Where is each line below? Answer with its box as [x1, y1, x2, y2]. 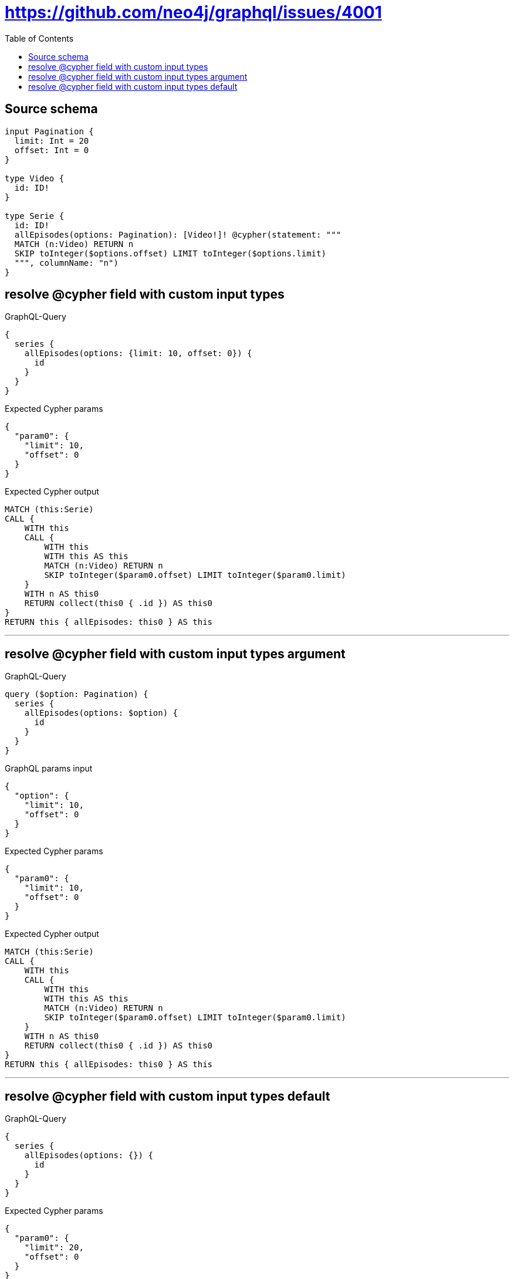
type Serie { [5, 211, 65, 221]
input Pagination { [5, 126, 94, 136]
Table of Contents [5, 33, 74, 43]
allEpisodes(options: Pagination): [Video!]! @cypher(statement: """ [14, 229, 341, 239]
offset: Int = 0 [14, 145, 89, 155]
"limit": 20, [24, 1243, 84, 1253]
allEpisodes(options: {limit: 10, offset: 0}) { [24, 348, 252, 358]
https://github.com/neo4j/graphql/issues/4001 [5, 2, 382, 22]
